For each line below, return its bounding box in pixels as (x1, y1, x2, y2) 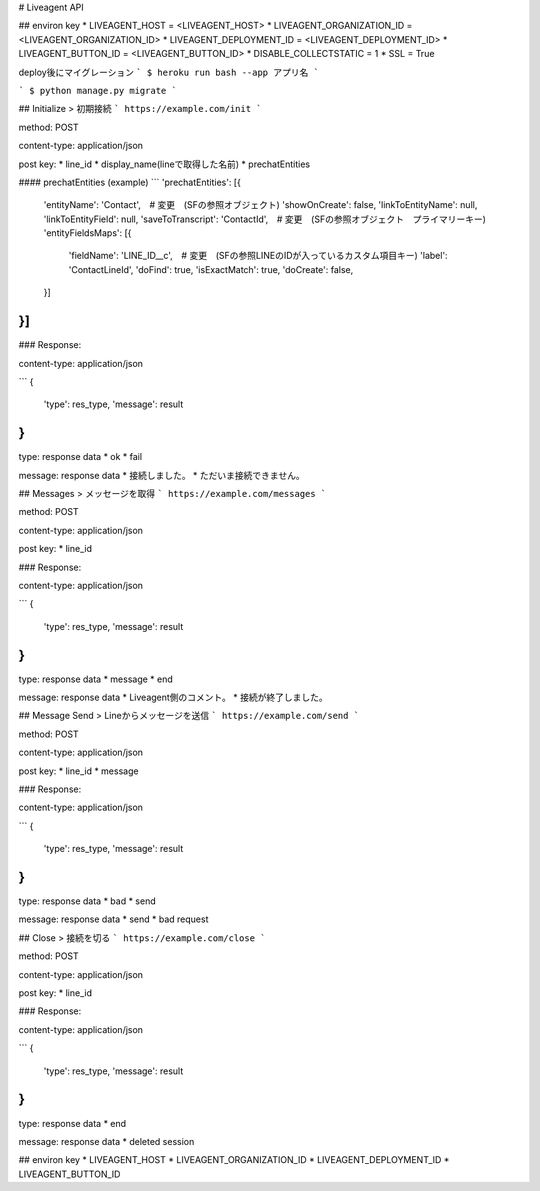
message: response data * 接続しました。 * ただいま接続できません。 (18, 469, 305, 481)
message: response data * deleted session (18, 1135, 195, 1147)
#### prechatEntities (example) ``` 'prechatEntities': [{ (18, 176, 242, 188)
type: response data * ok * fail (18, 451, 143, 463)
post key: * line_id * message (18, 765, 139, 777)
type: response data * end (18, 1117, 127, 1129)
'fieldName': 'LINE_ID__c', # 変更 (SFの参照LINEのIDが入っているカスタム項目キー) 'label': (68, 250, 449, 262)
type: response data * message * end (18, 673, 174, 685)
